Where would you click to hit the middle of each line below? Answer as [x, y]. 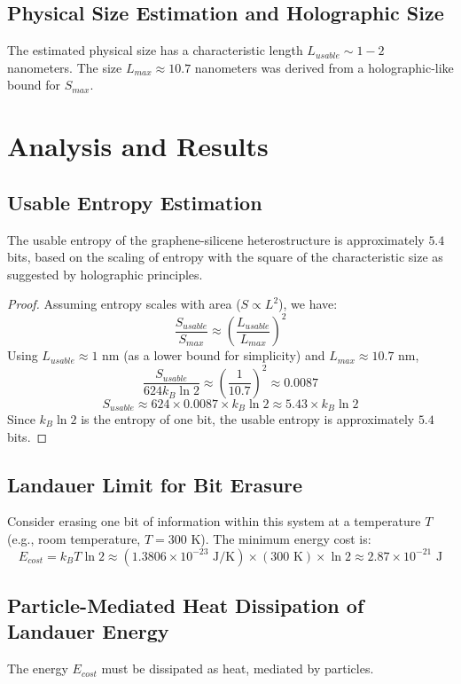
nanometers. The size [65, 67]
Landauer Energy [88, 631]
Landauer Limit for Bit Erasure [155, 484]
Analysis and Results [138, 146]
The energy [38, 668]
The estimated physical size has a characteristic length [155, 50]
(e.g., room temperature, [74, 538]
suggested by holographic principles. [105, 274]
